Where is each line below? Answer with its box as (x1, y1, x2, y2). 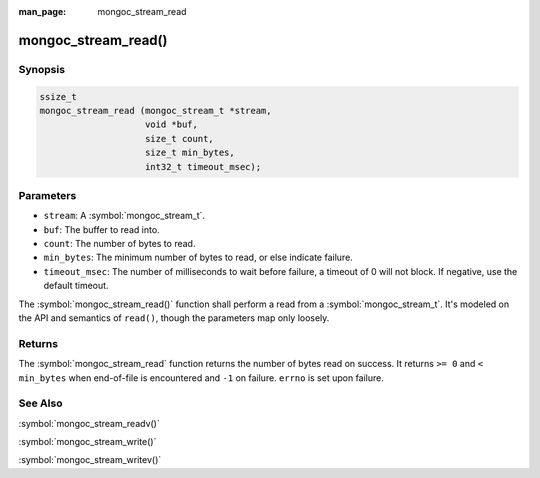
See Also (18, 396, 63, 410)
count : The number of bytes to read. (43, 238, 196, 250)
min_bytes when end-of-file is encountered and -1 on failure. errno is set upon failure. (18, 371, 385, 384)
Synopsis (18, 62, 65, 76)
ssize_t (39, 91, 77, 102)
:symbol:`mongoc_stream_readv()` (18, 417, 160, 429)
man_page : (18, 6, 67, 17)
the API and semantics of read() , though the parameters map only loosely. (18, 311, 330, 324)
